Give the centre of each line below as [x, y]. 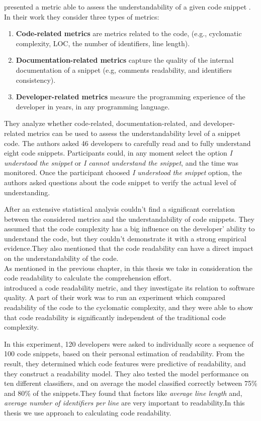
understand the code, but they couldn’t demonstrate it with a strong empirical [125, 238]
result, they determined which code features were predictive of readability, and [125, 363]
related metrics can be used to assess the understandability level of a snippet [122, 133]
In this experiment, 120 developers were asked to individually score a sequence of [129, 343]
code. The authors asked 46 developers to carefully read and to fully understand [127, 143]
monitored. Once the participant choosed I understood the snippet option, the [123, 172]
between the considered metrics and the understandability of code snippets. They [129, 219]
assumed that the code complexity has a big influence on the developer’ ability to [129, 229]
